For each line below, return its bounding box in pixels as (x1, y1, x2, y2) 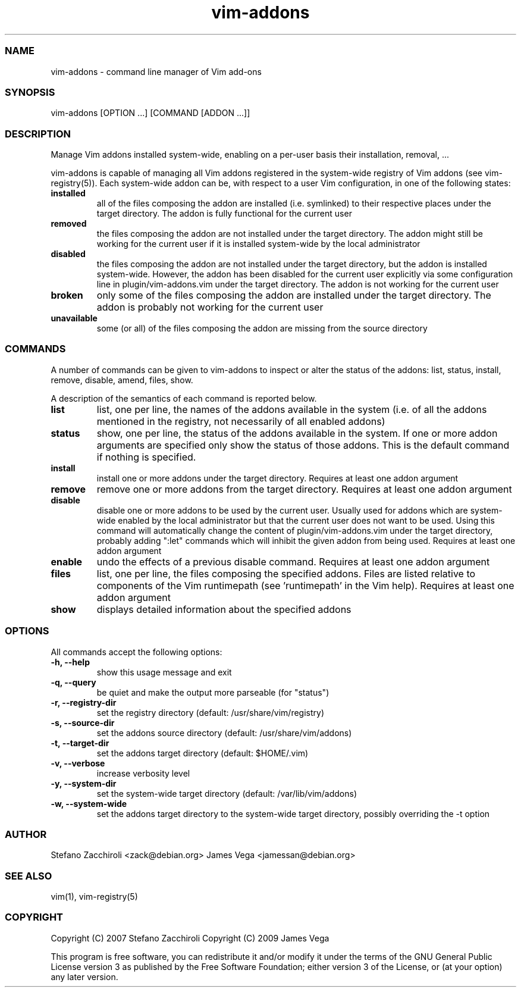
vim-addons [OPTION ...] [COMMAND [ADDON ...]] (51, 108, 250, 118)
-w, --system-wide (51, 798, 127, 809)
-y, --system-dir (51, 778, 117, 788)
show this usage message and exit (96, 666, 232, 677)
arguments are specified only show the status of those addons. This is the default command (96, 439, 510, 451)
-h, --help (51, 656, 90, 667)
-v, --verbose (51, 758, 105, 768)
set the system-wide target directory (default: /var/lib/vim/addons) (96, 788, 357, 799)
